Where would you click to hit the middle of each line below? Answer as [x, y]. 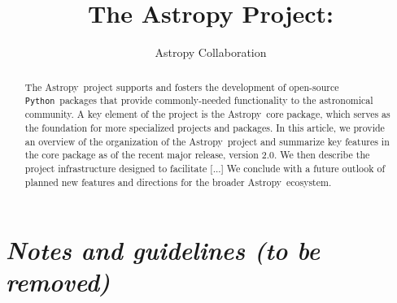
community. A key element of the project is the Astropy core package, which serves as [207, 114]
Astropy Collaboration [211, 52]
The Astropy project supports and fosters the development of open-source [182, 87]
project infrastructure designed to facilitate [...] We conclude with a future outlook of [205, 168]
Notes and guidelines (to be [163, 250]
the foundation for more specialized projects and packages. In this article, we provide [205, 127]
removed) [58, 282]
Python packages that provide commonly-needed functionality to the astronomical [199, 100]
